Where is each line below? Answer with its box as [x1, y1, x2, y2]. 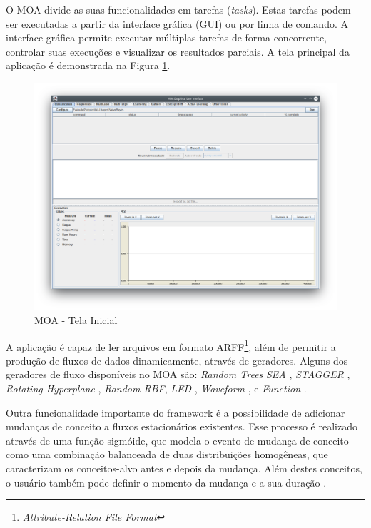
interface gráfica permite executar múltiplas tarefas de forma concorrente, [6, 30, 327, 45]
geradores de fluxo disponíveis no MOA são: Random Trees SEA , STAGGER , [6, 367, 350, 382]
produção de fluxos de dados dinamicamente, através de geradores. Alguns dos [6, 352, 348, 367]
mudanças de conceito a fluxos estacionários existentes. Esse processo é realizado [6, 419, 357, 434]
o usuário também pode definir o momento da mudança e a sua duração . [6, 474, 327, 489]
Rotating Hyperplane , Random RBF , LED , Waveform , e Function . [6, 381, 307, 395]
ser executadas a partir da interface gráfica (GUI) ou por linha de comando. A [6, 16, 348, 31]
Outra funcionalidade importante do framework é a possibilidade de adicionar [6, 405, 345, 420]
